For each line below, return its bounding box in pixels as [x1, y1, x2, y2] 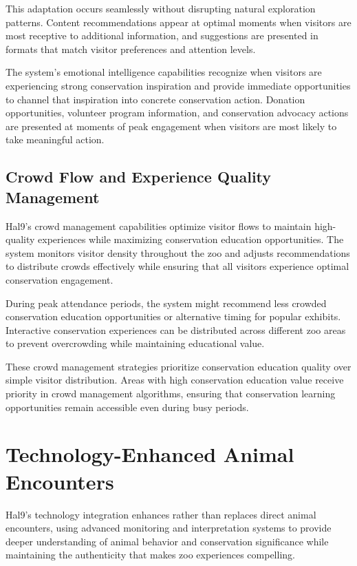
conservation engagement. [6, 272, 113, 286]
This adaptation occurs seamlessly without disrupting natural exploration [6, 1, 316, 15]
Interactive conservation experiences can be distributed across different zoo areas [6, 322, 346, 337]
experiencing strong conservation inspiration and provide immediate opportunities [6, 78, 351, 92]
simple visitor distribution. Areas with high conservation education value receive [6, 373, 344, 387]
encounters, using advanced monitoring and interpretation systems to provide [6, 521, 332, 535]
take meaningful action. [6, 132, 105, 147]
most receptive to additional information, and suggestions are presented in [6, 28, 318, 43]
